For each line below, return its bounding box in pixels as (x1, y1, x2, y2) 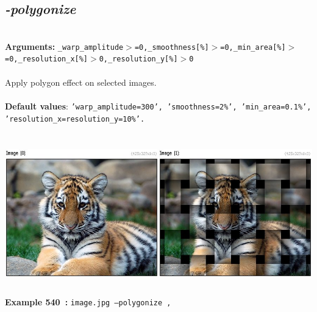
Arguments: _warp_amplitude (5, 40, 124, 52)
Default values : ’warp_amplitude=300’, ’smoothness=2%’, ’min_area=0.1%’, (5, 99, 312, 112)
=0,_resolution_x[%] (5, 55, 88, 64)
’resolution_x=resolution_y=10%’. (5, 114, 145, 123)
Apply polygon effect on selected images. (5, 75, 157, 88)
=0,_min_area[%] (220, 43, 286, 52)
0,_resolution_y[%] (99, 55, 178, 64)
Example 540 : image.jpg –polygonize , (5, 296, 171, 308)
